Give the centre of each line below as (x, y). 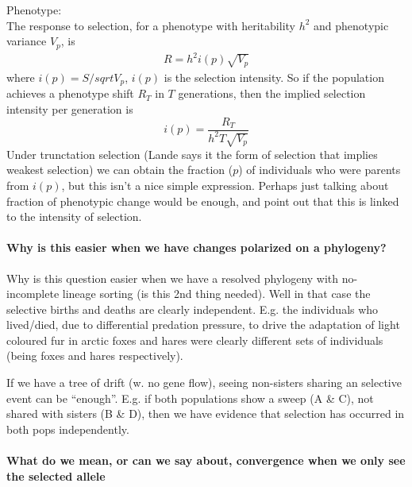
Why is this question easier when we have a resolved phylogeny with (173, 278)
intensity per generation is (70, 108)
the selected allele (56, 475)
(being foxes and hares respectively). (95, 356)
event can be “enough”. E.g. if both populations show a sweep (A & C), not (190, 398)
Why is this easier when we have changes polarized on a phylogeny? (196, 247)
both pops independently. (68, 429)
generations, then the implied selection (272, 93)
